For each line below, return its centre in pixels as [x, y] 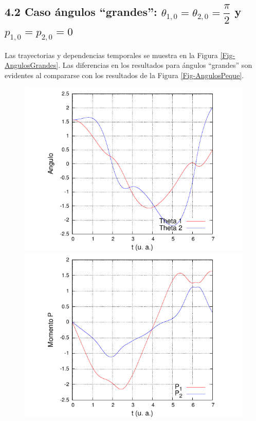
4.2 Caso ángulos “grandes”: [81, 12]
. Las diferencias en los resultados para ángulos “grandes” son [155, 65]
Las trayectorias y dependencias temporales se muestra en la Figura [111, 55]
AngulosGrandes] [32, 65]
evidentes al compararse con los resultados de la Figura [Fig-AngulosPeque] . [124, 75]
